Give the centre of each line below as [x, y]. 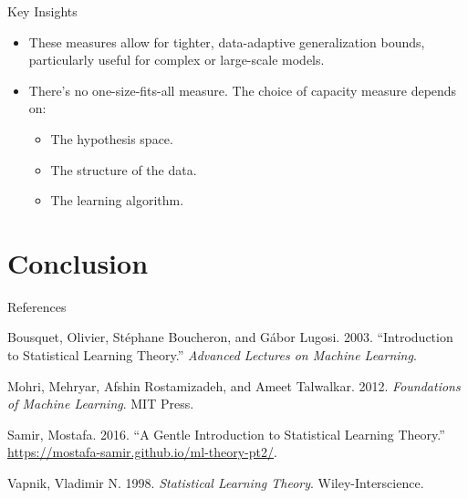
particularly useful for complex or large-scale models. [177, 60]
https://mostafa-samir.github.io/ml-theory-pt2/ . [142, 452]
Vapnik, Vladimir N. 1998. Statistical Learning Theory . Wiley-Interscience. [216, 483]
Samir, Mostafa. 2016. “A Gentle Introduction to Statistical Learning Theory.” [226, 434]
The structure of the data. [124, 169]
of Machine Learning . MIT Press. [101, 404]
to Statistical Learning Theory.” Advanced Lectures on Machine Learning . [212, 355]
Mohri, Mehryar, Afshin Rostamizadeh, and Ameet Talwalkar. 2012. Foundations [234, 385]
